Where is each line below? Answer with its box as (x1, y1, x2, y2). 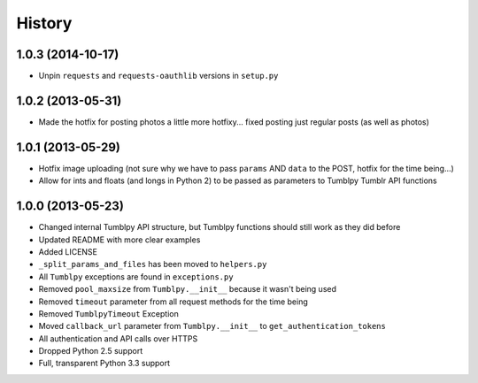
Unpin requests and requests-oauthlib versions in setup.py (38, 71, 279, 81)
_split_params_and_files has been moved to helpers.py (38, 259, 267, 270)
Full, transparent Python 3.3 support (38, 358, 171, 369)
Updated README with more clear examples (38, 234, 201, 245)
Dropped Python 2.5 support (38, 346, 143, 356)
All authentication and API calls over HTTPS (38, 333, 198, 344)
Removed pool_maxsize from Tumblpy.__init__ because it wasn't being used (38, 284, 336, 295)
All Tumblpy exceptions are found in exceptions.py (38, 271, 234, 282)
